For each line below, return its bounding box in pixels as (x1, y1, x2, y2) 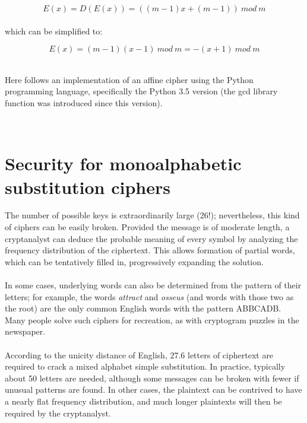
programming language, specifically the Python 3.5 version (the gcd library (5, 85, 278, 97)
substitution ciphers (5, 174, 170, 199)
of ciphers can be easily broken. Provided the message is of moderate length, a (5, 221, 290, 233)
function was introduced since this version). (5, 96, 163, 109)
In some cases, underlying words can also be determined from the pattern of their (5, 279, 302, 291)
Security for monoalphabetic (5, 151, 242, 176)
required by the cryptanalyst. (5, 406, 111, 419)
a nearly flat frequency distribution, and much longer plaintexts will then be (5, 395, 282, 407)
